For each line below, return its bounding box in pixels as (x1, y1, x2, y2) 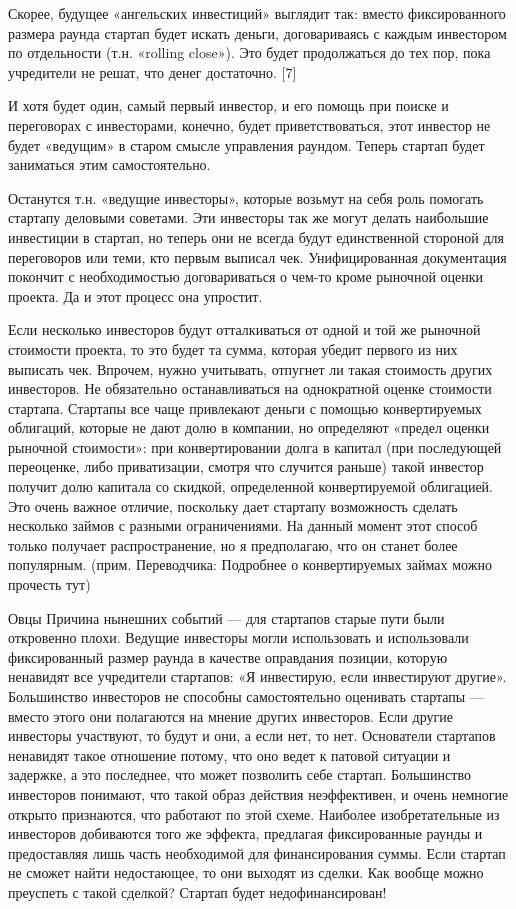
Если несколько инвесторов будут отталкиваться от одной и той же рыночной (8, 319, 481, 340)
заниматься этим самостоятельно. (8, 154, 211, 175)
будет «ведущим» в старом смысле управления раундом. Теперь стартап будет (8, 134, 485, 155)
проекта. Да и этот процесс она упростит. (8, 285, 263, 306)
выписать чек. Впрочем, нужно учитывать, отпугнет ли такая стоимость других (8, 358, 493, 379)
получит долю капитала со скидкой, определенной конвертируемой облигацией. (8, 476, 493, 497)
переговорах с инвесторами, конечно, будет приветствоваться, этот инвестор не (8, 114, 491, 135)
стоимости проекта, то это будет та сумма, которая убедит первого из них (8, 338, 458, 359)
